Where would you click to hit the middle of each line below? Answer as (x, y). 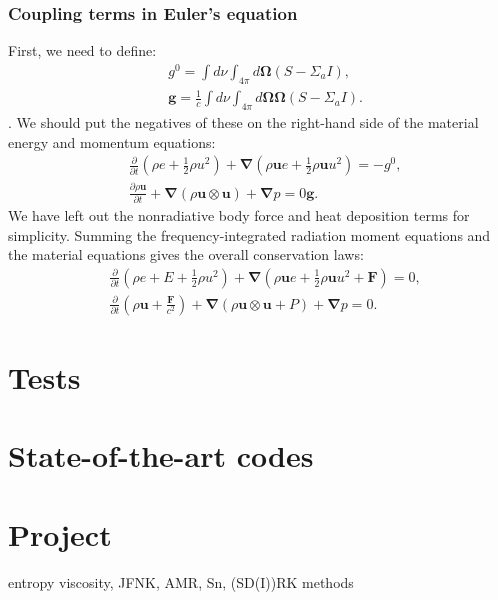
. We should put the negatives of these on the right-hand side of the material (243, 122)
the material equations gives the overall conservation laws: (186, 254)
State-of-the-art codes (161, 455)
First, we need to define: (82, 50)
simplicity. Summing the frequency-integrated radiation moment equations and (249, 234)
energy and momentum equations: (112, 141)
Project (60, 533)
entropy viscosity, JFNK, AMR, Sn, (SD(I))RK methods (181, 581)
